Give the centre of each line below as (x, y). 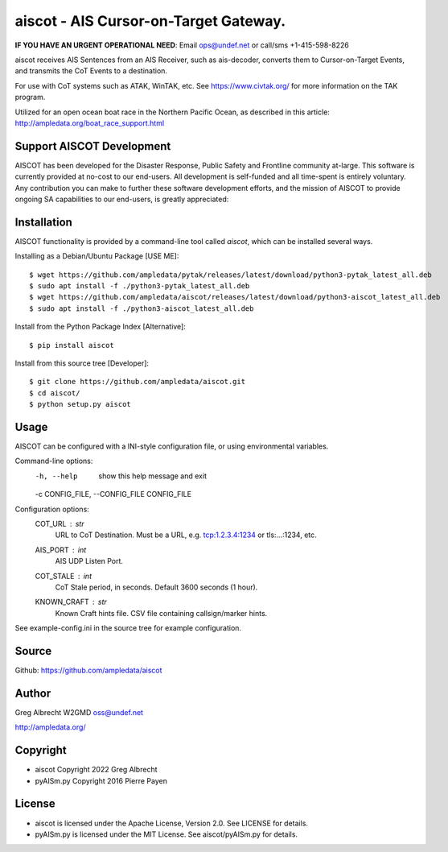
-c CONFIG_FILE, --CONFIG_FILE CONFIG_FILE (113, 494)
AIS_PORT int (61, 550)
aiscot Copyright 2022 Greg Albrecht (96, 770)
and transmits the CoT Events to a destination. (91, 71)
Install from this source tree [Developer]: (82, 363)
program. (30, 97)
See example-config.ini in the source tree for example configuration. (128, 628)
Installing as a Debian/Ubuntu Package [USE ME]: (97, 256)
